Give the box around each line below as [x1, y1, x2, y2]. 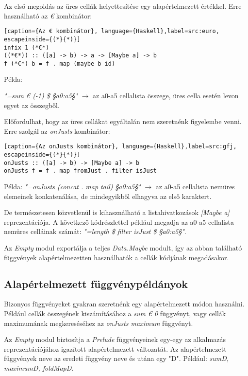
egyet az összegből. [4, 100, 60, 110]
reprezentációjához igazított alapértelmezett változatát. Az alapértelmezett [4, 343, 227, 354]
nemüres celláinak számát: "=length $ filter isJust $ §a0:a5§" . [4, 226, 186, 236]
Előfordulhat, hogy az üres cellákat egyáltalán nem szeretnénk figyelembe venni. [4, 116, 242, 126]
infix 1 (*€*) [4, 44, 50, 51]
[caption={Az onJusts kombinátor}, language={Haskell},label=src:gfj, [4, 143, 237, 150]
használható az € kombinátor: [4, 10, 92, 20]
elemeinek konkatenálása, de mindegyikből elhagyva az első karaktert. [4, 191, 212, 201]
